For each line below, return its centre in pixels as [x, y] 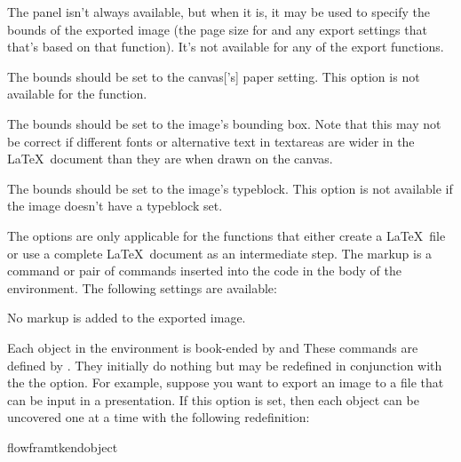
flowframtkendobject [63, 446]
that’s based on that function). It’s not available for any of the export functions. [226, 47]
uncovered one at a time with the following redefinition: [159, 417]
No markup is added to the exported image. [127, 318]
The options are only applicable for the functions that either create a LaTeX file [227, 235]
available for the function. [77, 94]
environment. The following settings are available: [142, 287]
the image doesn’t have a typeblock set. [115, 206]
